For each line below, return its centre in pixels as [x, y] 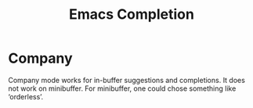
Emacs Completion [132, 14]
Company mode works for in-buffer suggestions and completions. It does [127, 80]
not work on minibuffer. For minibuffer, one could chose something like [122, 88]
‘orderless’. [26, 96]
